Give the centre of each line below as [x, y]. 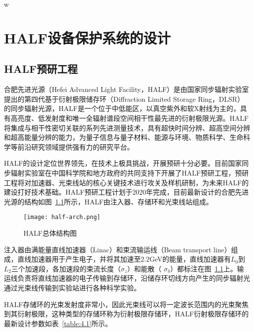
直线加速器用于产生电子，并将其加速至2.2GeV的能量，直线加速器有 [124, 259]
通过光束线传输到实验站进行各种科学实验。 [72, 287]
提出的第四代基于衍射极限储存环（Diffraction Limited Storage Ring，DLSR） [124, 99]
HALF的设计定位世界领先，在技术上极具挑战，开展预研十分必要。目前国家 [123, 163]
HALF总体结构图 [50, 232]
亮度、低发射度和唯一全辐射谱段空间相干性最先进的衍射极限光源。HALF [133, 118]
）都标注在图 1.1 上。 [204, 268]
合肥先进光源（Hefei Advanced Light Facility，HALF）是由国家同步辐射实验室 [127, 89]
